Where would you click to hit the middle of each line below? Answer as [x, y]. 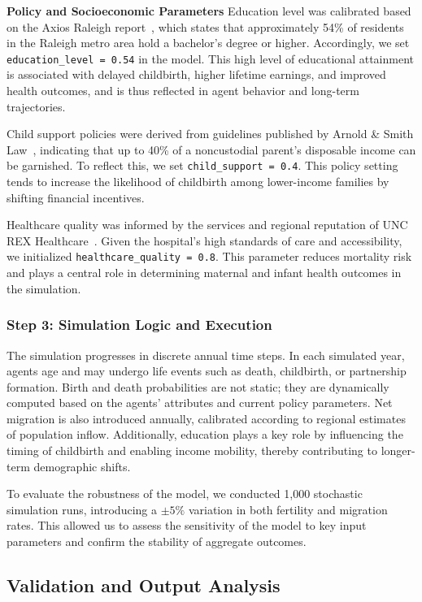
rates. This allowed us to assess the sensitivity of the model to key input [187, 525]
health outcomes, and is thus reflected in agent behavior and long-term [183, 91]
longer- [398, 450]
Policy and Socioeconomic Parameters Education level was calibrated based [209, 11]
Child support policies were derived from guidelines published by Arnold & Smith [210, 134]
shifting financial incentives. [76, 197]
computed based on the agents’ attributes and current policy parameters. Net [200, 403]
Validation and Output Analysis [144, 585]
